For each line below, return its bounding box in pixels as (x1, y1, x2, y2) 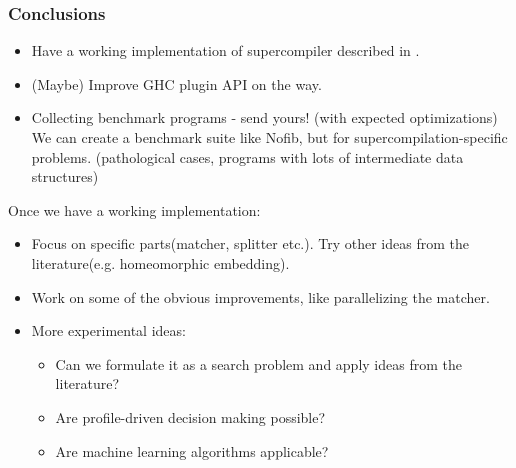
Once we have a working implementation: (8, 199, 261, 220)
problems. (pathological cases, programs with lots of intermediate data (31, 146, 464, 167)
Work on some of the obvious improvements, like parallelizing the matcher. (31, 286, 490, 307)
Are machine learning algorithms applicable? (55, 440, 329, 461)
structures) (31, 166, 99, 187)
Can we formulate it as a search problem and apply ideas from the (55, 353, 462, 374)
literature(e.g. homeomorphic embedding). (31, 252, 290, 273)
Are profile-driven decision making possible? (55, 406, 326, 427)
